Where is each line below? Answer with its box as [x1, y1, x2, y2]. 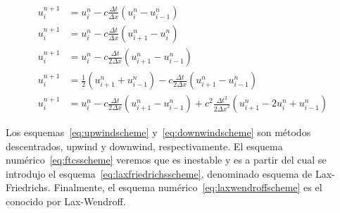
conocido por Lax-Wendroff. [6, 194, 126, 209]
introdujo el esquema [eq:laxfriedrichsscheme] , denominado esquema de [6, 166, 313, 181]
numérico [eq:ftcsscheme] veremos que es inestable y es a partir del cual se [6, 152, 327, 167]
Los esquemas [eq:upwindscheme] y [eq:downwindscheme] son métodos [6, 125, 311, 140]
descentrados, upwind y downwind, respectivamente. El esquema [6, 138, 283, 153]
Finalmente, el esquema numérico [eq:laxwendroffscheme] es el [53, 180, 322, 195]
